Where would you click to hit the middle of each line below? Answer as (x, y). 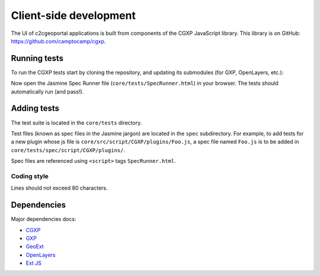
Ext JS (33, 263)
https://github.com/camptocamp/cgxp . (58, 41)
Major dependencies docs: (44, 219)
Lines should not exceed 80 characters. (59, 188)
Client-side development (73, 15)
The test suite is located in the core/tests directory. (76, 123)
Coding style (30, 176)
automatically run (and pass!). (47, 91)
